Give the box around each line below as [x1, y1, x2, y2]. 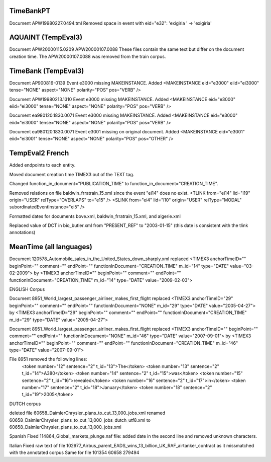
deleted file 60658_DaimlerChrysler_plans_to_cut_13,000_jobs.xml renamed [9, 410, 166, 416]
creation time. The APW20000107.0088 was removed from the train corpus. [9, 53, 166, 59]
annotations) [9, 229, 36, 236]
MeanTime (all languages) [9, 243, 92, 251]
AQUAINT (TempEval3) [9, 33, 83, 42]
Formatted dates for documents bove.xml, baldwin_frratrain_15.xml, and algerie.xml [9, 213, 181, 219]
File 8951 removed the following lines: [9, 356, 87, 362]
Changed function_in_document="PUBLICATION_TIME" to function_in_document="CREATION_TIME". [9, 181, 218, 187]
